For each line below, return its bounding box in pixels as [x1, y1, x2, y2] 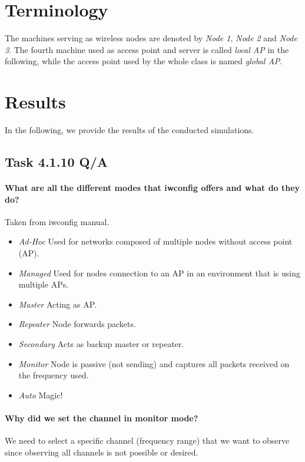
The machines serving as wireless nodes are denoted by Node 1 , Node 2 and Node [5, 32, 297, 44]
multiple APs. [18, 278, 69, 291]
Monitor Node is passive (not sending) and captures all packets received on [18, 357, 290, 369]
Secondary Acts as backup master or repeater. [18, 337, 184, 349]
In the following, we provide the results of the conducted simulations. [5, 124, 254, 136]
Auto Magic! [18, 388, 63, 401]
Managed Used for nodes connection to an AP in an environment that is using [18, 266, 300, 279]
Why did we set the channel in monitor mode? [5, 411, 198, 424]
